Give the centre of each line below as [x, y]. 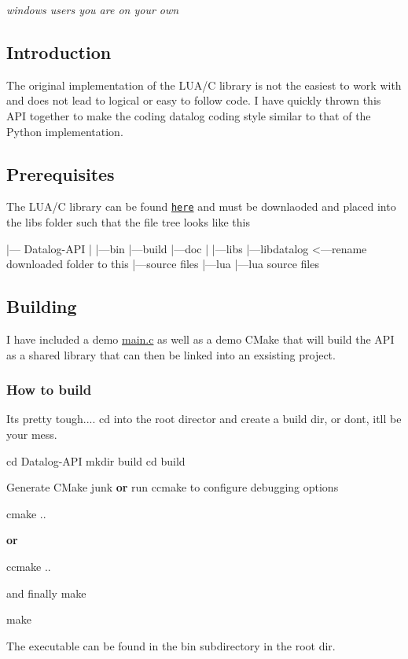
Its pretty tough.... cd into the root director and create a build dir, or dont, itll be [204, 419]
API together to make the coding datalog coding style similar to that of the [189, 115]
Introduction [59, 52]
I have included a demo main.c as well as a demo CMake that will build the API [200, 339]
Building [42, 306]
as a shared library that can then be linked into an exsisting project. [171, 354]
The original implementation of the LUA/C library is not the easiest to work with [204, 85]
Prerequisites [61, 173]
